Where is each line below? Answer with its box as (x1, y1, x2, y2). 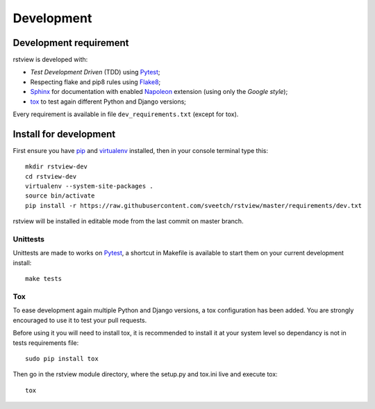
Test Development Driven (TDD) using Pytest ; (30, 68, 160, 77)
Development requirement (12, 37, 129, 49)
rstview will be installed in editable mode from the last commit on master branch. (12, 217, 244, 225)
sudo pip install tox (25, 355, 99, 362)
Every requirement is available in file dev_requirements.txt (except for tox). (12, 110, 239, 118)
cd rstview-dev (25, 173, 77, 180)
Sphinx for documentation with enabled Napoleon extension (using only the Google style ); (30, 88, 288, 96)
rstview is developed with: (12, 56, 88, 64)
